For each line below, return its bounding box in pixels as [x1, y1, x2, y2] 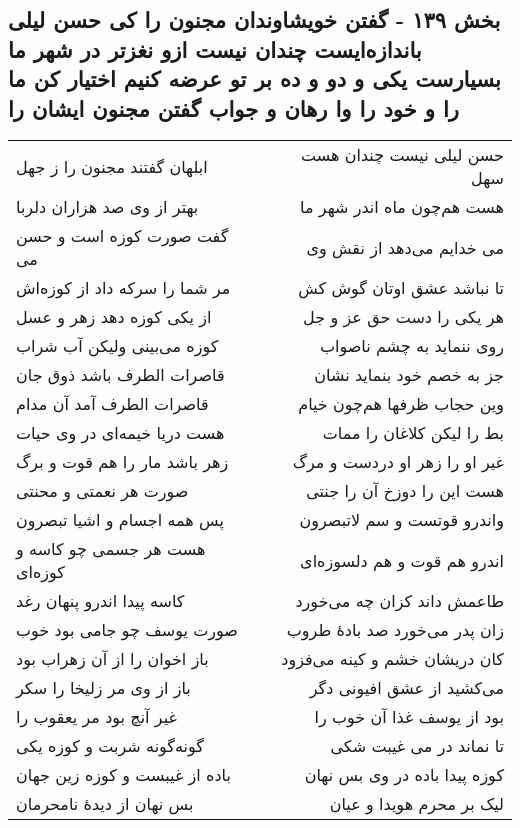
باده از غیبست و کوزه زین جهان [16, 763, 231, 787]
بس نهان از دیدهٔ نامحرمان [16, 792, 194, 816]
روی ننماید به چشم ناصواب [319, 334, 504, 358]
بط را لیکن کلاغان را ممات [322, 421, 504, 445]
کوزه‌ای [16, 560, 65, 584]
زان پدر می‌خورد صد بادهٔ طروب [286, 618, 504, 642]
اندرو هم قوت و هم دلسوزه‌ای [300, 548, 504, 572]
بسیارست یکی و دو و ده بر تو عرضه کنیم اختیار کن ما [8, 63, 501, 94]
